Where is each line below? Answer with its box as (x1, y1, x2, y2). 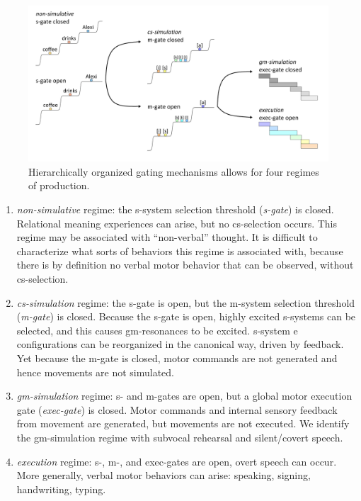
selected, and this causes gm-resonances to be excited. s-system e (16, 322, 298, 337)
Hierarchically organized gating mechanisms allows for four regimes (28, 164, 319, 179)
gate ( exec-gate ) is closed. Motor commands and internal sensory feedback (16, 402, 338, 417)
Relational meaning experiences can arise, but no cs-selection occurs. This (16, 215, 338, 230)
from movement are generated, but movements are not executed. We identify (16, 416, 350, 431)
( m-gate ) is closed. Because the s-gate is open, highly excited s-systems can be (16, 309, 356, 324)
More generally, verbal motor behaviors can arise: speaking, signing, (16, 468, 311, 483)
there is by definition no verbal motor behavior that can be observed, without (16, 257, 354, 272)
